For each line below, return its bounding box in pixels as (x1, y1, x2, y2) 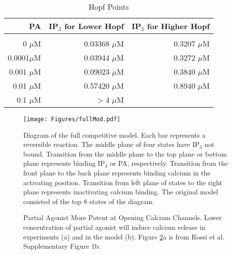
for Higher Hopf (147, 20, 210, 32)
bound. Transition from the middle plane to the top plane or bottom (23, 148, 227, 159)
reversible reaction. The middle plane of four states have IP (23, 139, 200, 149)
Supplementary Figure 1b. (23, 241, 101, 251)
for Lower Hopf (64, 20, 124, 32)
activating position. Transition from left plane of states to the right (23, 177, 222, 187)
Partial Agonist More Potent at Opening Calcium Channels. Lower (23, 212, 222, 222)
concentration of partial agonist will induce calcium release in (23, 222, 205, 232)
